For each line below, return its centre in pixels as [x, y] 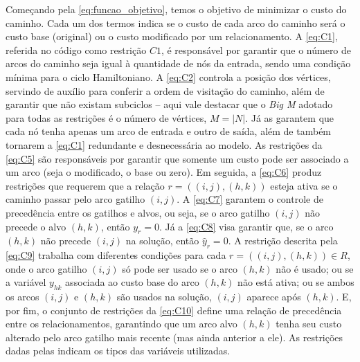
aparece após [274, 297]
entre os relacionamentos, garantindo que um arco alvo [121, 324]
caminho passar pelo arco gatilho [75, 199]
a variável [26, 282]
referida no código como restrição [76, 49]
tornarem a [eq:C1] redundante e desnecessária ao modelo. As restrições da [164, 144]
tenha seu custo [309, 324]
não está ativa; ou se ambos [296, 282]
